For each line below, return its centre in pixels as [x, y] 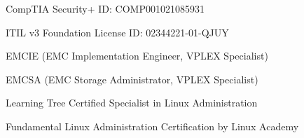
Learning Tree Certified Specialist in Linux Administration [132, 103]
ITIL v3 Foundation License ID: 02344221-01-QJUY [117, 32]
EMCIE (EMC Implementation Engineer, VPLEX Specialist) [137, 56]
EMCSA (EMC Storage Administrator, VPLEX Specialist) [132, 79]
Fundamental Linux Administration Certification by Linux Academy [152, 126]
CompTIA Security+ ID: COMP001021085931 [105, 8]
